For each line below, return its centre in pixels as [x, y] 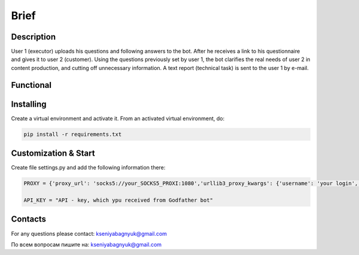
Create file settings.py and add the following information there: [88, 168]
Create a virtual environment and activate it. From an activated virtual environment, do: [118, 118]
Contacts [29, 219]
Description [34, 37]
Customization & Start [53, 154]
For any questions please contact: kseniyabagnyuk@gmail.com [89, 233]
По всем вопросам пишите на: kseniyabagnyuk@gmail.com [86, 244]
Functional [31, 85]
